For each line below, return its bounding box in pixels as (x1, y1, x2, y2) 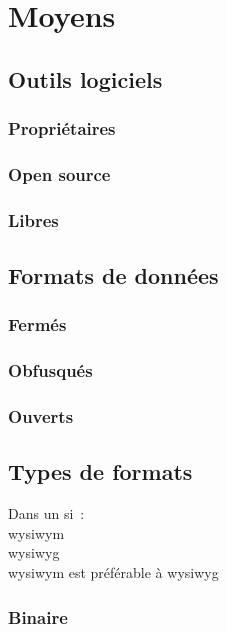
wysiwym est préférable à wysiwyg (8, 561, 219, 582)
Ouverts (8, 404, 74, 429)
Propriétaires (8, 116, 116, 141)
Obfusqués (8, 358, 93, 383)
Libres (8, 207, 59, 232)
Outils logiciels (8, 63, 163, 94)
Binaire (8, 604, 68, 629)
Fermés (8, 312, 67, 337)
